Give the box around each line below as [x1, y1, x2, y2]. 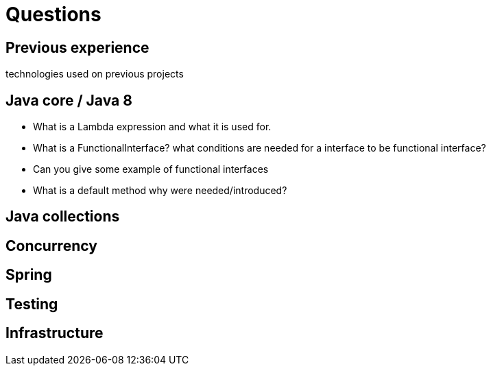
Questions [5, 3, 101, 26]
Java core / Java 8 [5, 91, 132, 109]
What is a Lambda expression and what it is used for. [33, 121, 272, 133]
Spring [5, 266, 52, 284]
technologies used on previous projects [5, 68, 184, 80]
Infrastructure [5, 324, 104, 342]
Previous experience [5, 38, 149, 56]
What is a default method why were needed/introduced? [33, 184, 287, 197]
